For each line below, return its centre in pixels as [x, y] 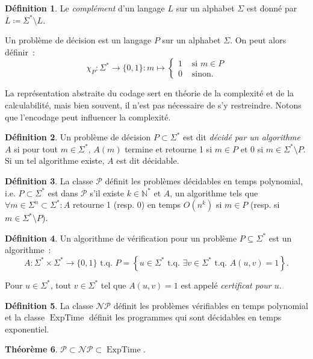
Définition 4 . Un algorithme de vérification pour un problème [121, 238]
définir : [20, 52]
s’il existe [107, 192]
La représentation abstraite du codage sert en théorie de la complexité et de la [150, 93]
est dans [63, 192]
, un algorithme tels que [214, 192]
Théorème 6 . [31, 349]
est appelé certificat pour [226, 285]
